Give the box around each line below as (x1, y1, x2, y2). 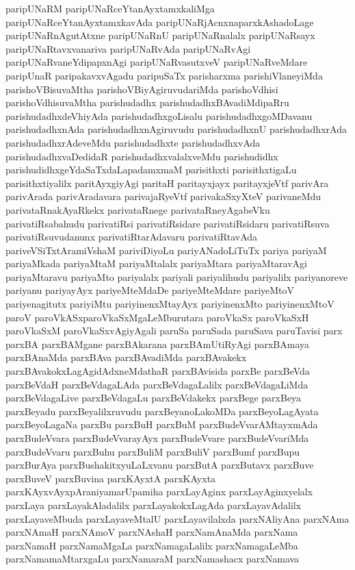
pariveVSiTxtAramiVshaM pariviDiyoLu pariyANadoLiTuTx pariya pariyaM (5, 243, 327, 257)
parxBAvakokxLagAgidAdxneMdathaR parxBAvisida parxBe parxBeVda (5, 364, 310, 378)
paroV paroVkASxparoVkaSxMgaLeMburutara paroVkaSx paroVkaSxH (5, 310, 309, 324)
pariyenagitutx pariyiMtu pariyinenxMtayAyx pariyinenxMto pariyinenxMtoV (5, 297, 334, 311)
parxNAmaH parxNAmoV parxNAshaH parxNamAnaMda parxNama (5, 525, 298, 539)
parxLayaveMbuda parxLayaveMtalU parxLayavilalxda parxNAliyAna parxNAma (5, 511, 350, 525)
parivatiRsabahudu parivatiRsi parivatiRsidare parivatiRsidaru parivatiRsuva (5, 216, 330, 230)
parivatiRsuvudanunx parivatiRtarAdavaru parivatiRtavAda (5, 230, 258, 244)
